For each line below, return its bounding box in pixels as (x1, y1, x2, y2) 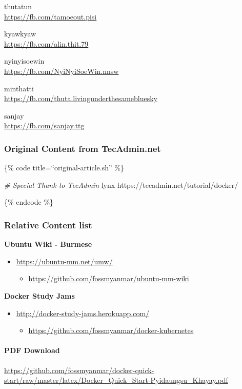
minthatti (4, 83, 34, 93)
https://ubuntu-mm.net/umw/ (16, 256, 113, 266)
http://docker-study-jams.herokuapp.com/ (16, 307, 150, 318)
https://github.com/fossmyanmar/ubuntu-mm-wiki (28, 273, 189, 284)
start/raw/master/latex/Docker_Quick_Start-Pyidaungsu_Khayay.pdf (4, 375, 228, 385)
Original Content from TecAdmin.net (4, 142, 161, 154)
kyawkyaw (4, 28, 36, 39)
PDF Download (4, 345, 60, 356)
